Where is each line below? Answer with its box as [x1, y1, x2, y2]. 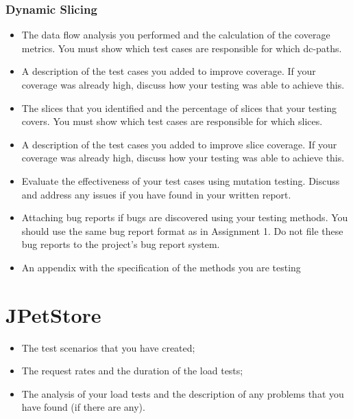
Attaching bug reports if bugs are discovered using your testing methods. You [21, 210, 348, 225]
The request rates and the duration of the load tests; [21, 363, 243, 378]
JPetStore [5, 300, 101, 328]
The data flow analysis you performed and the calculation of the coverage [21, 27, 330, 42]
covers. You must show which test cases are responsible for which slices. [21, 114, 323, 128]
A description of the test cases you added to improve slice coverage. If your [21, 137, 337, 151]
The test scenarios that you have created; [21, 340, 195, 354]
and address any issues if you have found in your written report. [21, 187, 291, 201]
